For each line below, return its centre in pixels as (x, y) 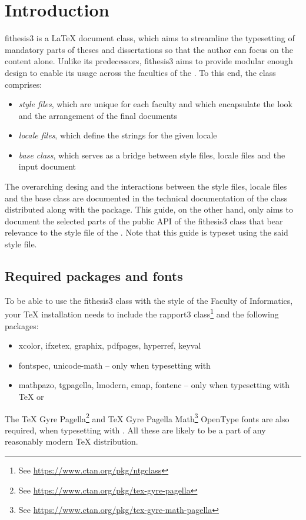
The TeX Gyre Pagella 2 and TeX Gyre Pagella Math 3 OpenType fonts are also (147, 418)
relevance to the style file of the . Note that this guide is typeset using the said (147, 232)
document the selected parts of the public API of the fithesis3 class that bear (144, 221)
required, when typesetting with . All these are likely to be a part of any (135, 430)
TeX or (31, 397)
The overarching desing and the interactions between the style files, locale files (146, 186)
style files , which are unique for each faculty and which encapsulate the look (155, 104)
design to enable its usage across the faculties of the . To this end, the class (140, 72)
